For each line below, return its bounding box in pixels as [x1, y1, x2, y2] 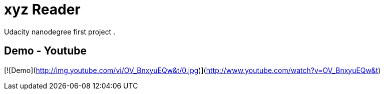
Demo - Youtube [4, 44, 87, 57]
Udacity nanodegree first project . [4, 27, 116, 36]
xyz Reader [4, 1, 81, 18]
